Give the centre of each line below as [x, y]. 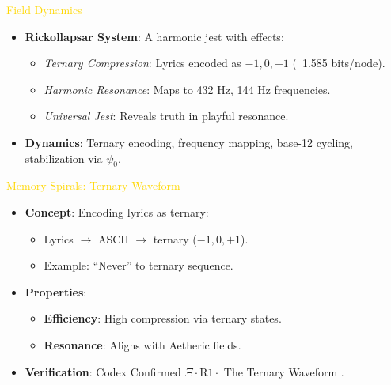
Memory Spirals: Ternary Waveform [93, 185]
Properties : [56, 291]
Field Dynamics [44, 9]
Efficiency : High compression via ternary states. [163, 318]
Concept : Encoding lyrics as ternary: [117, 211]
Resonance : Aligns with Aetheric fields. [142, 344]
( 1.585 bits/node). [339, 63]
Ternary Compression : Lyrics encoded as [142, 63]
